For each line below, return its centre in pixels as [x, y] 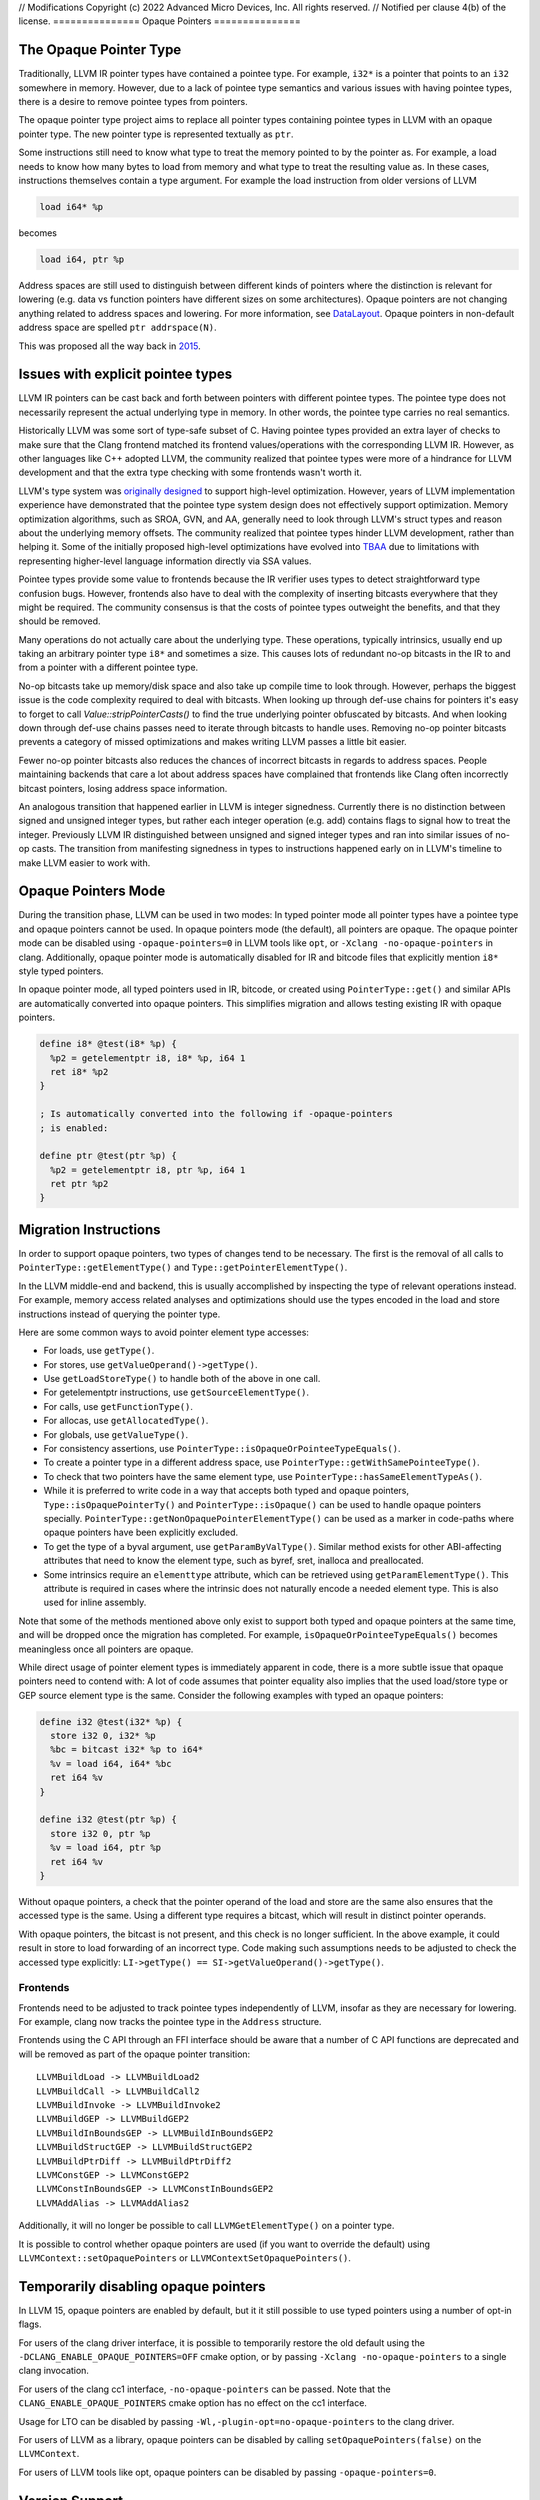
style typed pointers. [61, 971]
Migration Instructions [89, 1229]
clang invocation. [54, 2371]
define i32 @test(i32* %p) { [111, 1721]
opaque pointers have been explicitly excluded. [141, 1532]
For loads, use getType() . [99, 1351]
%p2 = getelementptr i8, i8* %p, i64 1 [148, 1058]
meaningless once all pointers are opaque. [106, 1649]
